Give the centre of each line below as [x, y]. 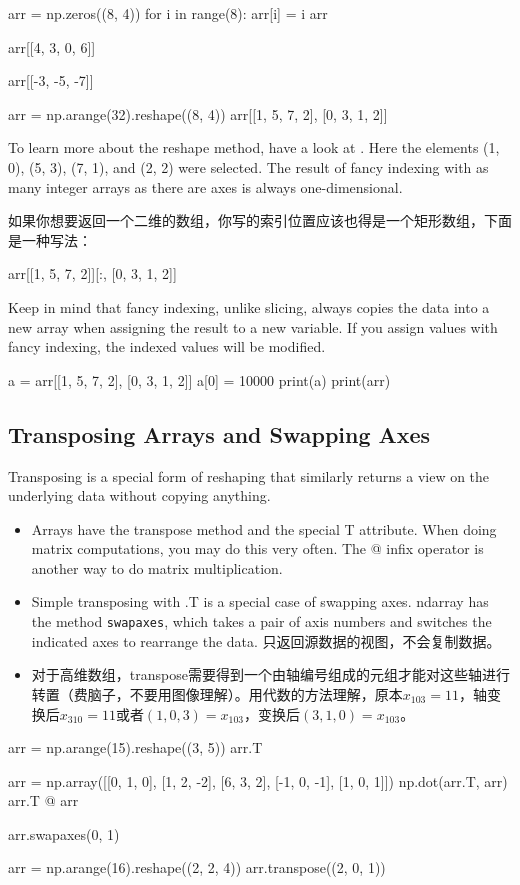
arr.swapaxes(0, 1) [64, 833]
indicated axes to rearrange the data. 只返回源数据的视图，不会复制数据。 [266, 640]
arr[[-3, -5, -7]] [51, 80]
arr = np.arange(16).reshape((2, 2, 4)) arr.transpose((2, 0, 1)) [197, 867]
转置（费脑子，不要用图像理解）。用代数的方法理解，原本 [217, 693]
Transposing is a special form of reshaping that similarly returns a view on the [249, 475]
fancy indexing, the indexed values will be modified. [167, 346]
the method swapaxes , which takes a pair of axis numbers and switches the [261, 621]
